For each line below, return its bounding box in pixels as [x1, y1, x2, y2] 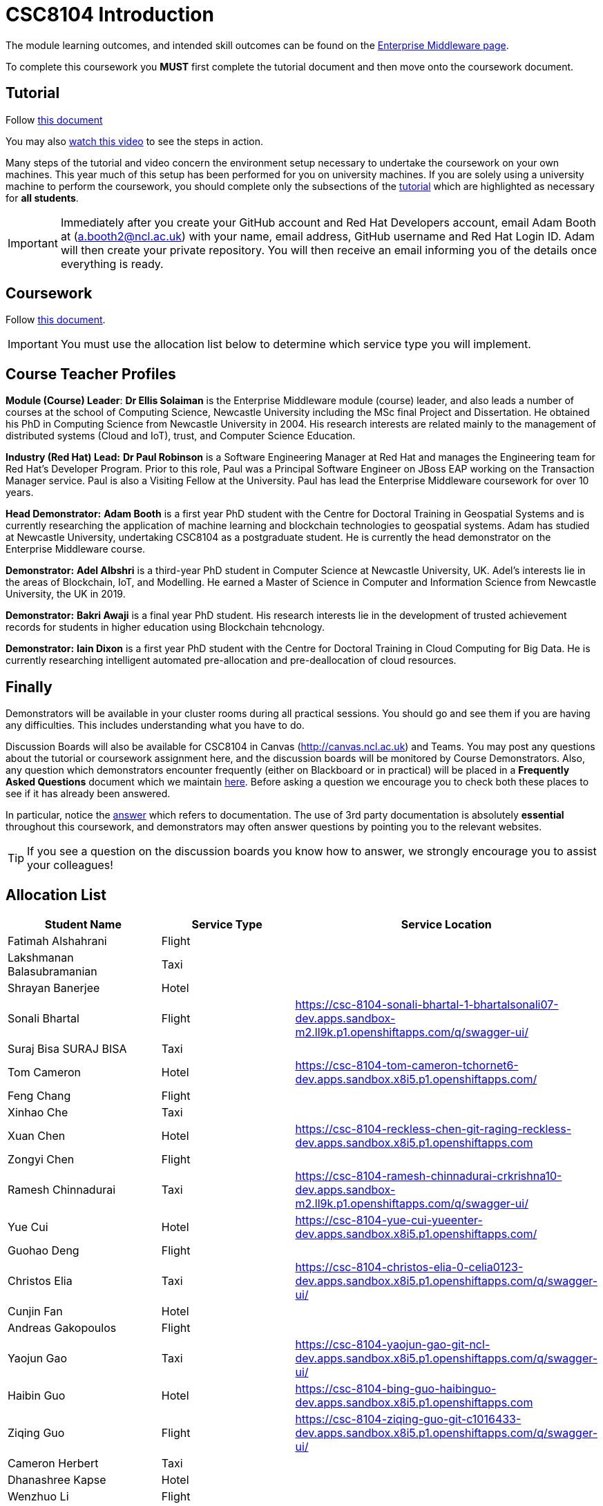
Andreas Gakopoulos [8, 1320, 117, 1335]
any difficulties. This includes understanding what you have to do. [6, 719, 305, 732]
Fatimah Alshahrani [8, 933, 107, 948]
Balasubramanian [8, 964, 97, 978]
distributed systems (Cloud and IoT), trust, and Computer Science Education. [6, 430, 356, 442]
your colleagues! [27, 858, 113, 873]
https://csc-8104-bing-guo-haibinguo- [295, 1381, 497, 1395]
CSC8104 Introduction [6, 3, 214, 26]
